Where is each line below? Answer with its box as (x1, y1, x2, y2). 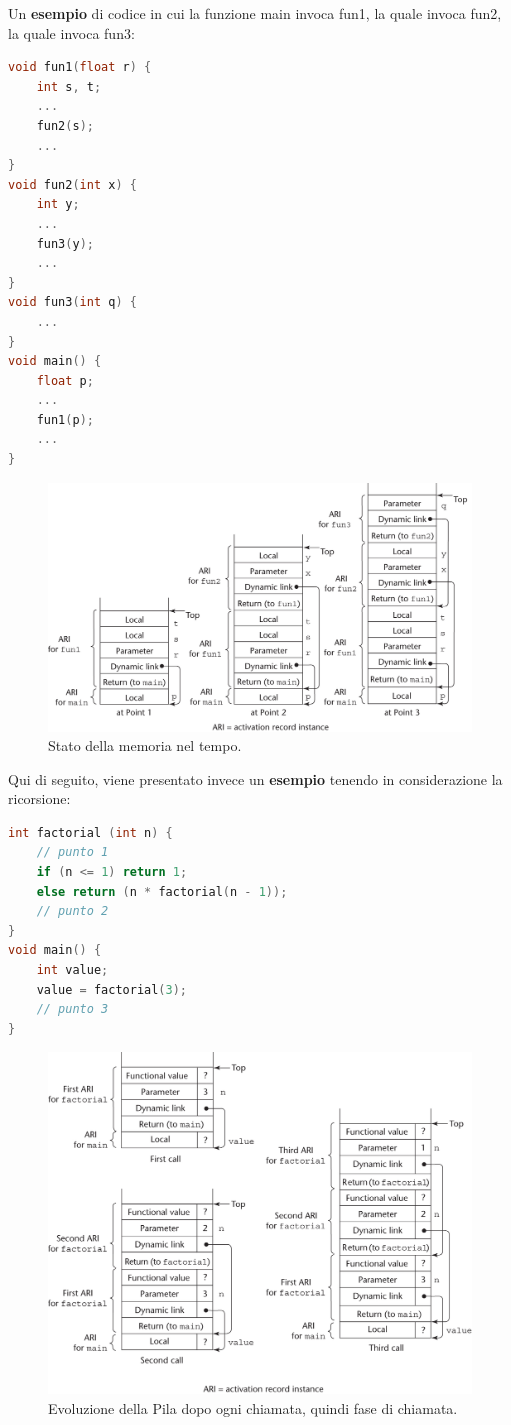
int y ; (36, 197, 80, 212)
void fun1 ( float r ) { (8, 60, 152, 75)
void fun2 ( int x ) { (8, 177, 137, 192)
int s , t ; (36, 79, 102, 94)
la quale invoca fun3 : (8, 22, 135, 43)
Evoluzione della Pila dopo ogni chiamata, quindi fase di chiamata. (48, 1397, 458, 1418)
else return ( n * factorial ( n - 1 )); (36, 884, 288, 899)
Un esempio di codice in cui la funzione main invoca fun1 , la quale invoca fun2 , (8, 3, 502, 23)
